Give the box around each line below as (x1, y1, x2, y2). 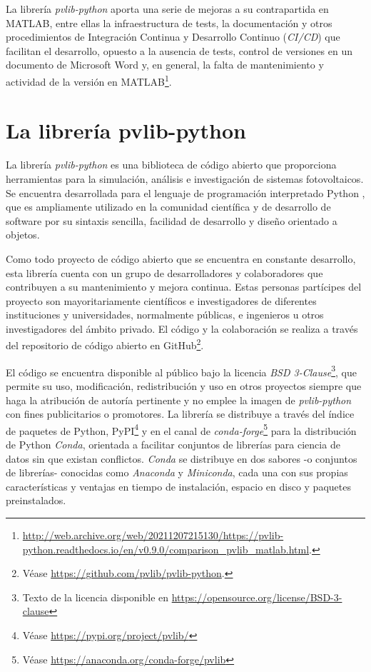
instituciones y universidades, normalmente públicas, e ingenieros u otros (6, 307, 324, 322)
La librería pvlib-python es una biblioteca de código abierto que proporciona (6, 157, 337, 172)
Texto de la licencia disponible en (22, 589, 169, 604)
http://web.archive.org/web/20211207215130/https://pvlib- (22, 527, 284, 542)
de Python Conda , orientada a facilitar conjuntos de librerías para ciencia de (6, 437, 340, 451)
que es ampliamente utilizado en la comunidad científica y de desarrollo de (6, 199, 331, 214)
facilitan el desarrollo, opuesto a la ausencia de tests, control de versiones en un (6, 43, 352, 58)
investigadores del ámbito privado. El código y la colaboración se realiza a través (6, 321, 358, 336)
